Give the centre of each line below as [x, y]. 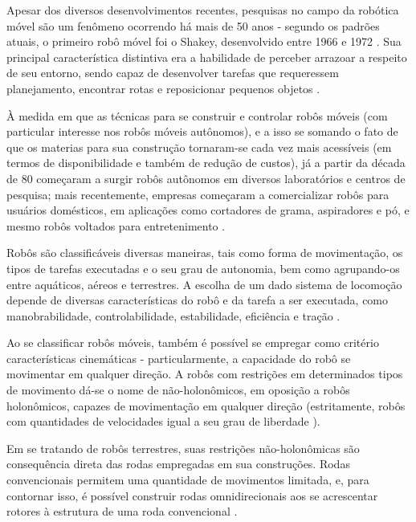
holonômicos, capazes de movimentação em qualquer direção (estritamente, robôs [206, 405]
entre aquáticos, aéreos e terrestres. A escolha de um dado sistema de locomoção [204, 284]
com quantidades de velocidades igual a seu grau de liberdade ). [163, 421]
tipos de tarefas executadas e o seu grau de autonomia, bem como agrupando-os [203, 268]
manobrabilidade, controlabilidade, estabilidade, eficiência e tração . [173, 315]
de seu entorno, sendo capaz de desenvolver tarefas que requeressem [173, 73]
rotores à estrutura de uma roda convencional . [122, 511]
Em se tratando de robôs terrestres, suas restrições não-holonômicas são [183, 448]
